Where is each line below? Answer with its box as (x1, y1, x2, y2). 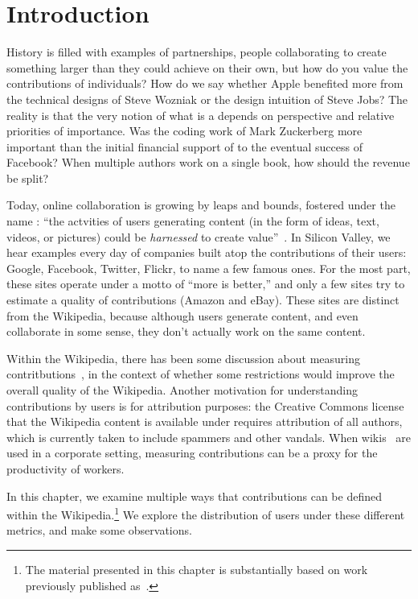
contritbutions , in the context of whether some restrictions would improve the (6, 366, 395, 382)
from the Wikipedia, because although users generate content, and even (6, 307, 359, 324)
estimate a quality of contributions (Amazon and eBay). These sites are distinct (6, 291, 400, 308)
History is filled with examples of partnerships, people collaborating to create (6, 43, 387, 60)
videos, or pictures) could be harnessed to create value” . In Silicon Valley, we (6, 228, 391, 245)
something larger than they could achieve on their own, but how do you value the (6, 59, 408, 76)
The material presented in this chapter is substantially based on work (25, 561, 368, 577)
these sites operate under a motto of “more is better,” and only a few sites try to (6, 275, 405, 292)
